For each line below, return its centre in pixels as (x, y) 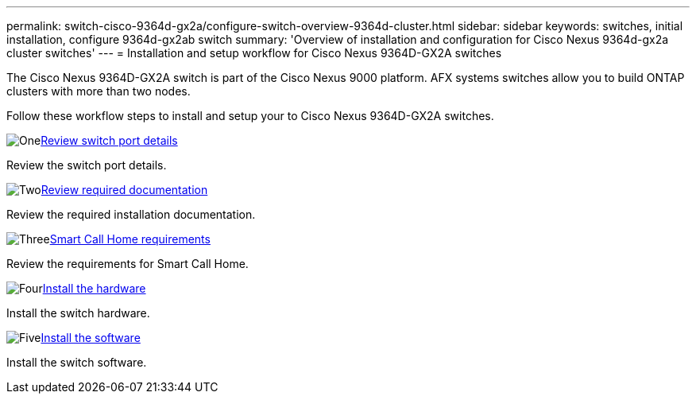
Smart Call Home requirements (130, 239)
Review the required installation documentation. (131, 214)
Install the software (91, 338)
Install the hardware (94, 288)
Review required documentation (124, 190)
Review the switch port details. (87, 165)
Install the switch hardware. (78, 313)
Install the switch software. (77, 362)
